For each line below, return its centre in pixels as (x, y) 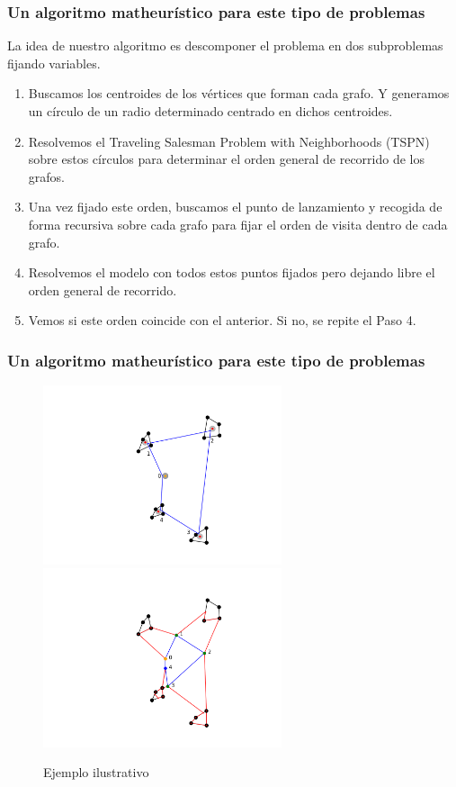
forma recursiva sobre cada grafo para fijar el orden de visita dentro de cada (238, 224)
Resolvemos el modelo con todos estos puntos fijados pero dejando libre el (232, 272)
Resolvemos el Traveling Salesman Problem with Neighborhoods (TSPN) (229, 141)
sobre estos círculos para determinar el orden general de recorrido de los (226, 159)
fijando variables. (54, 63)
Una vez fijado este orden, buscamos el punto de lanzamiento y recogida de (235, 207)
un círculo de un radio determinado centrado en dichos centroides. (210, 111)
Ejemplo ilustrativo (96, 772)
